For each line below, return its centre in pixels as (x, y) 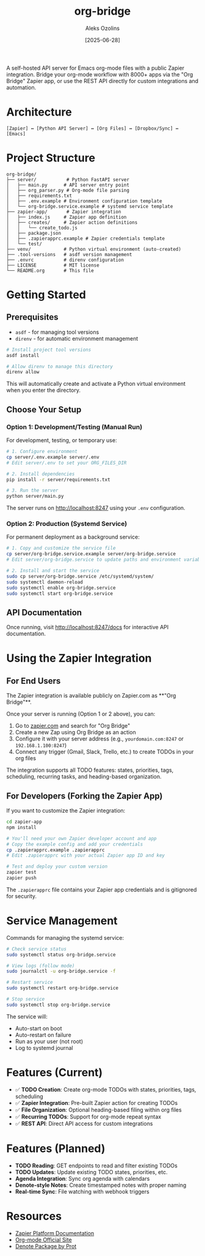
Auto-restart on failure (43, 1035)
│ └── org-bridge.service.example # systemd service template (90, 206)
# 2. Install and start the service (53, 571)
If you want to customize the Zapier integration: (66, 811)
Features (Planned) (56, 1148)
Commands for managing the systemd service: (65, 937)
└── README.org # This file (50, 270)
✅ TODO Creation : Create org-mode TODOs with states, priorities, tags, (106, 1089)
